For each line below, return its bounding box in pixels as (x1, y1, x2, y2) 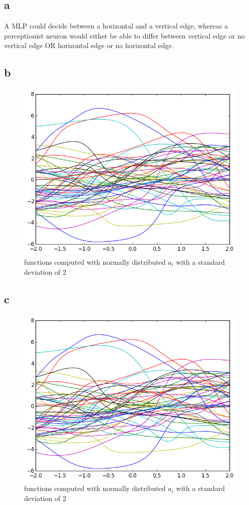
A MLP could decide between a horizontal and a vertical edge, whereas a (4, 21, 228, 31)
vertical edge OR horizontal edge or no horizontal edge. (4, 40, 174, 51)
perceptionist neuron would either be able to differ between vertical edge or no (4, 30, 245, 41)
